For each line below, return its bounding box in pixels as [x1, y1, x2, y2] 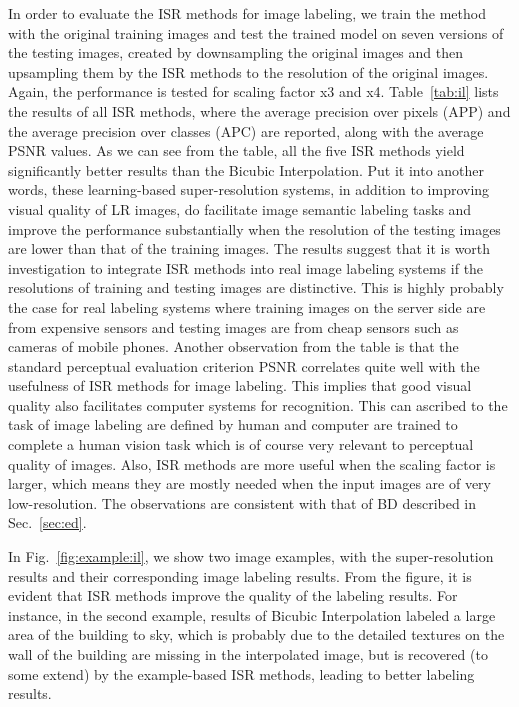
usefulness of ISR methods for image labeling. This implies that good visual [8, 375, 472, 396]
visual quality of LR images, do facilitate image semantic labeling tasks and [8, 198, 472, 219]
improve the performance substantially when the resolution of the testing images [8, 218, 501, 239]
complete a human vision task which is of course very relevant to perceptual [8, 434, 474, 455]
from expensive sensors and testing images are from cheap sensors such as [8, 316, 459, 337]
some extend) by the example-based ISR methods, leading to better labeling [8, 663, 475, 684]
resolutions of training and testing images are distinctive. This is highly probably [8, 277, 504, 298]
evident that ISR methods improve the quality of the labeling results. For [8, 585, 458, 606]
